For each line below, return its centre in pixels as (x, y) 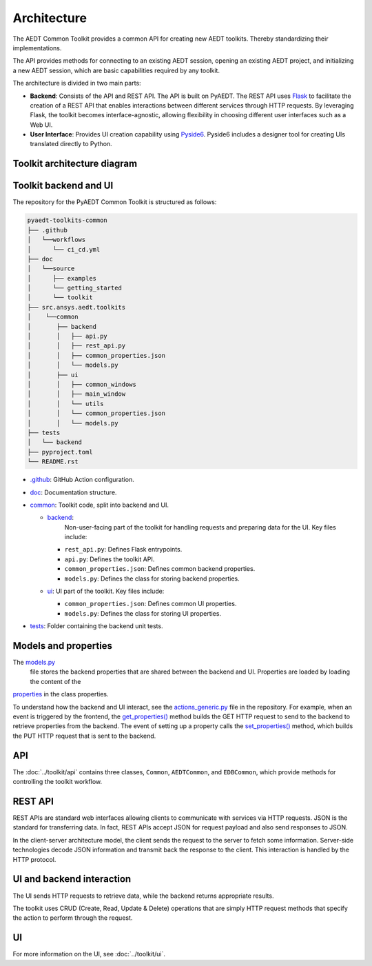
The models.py (34, 663)
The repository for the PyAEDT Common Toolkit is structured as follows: (115, 202)
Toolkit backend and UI (63, 186)
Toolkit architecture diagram (75, 164)
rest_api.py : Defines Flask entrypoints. (123, 550)
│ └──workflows (56, 240)
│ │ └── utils (65, 404)
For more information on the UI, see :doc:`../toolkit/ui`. (89, 954)
